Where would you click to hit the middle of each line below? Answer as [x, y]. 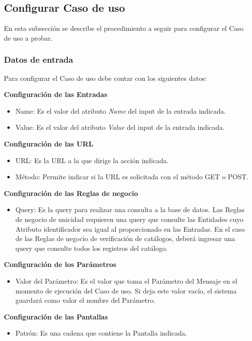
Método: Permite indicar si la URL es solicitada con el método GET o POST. [132, 177]
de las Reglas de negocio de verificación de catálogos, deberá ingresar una [125, 238]
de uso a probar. [28, 37]
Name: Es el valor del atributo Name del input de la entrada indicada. [121, 110]
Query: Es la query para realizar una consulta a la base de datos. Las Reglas [130, 209]
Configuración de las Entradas [56, 94]
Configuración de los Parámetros [60, 264]
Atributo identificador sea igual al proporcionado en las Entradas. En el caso [130, 229]
